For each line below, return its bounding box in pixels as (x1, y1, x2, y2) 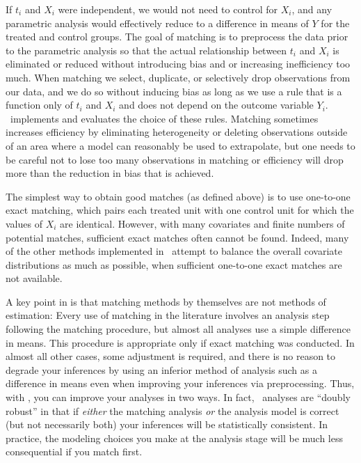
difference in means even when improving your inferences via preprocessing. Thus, (6, 376, 355, 391)
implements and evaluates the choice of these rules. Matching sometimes (10, 111, 319, 125)
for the (321, 15, 350, 30)
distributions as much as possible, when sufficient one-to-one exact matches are (6, 257, 342, 272)
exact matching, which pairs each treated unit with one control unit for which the (6, 203, 354, 217)
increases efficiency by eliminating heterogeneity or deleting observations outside (6, 125, 348, 139)
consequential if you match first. (6, 444, 143, 459)
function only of (6, 97, 73, 112)
